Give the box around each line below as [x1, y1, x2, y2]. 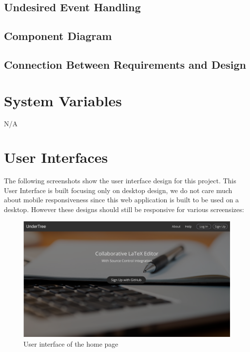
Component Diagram [4, 28, 112, 43]
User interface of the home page [23, 338, 118, 349]
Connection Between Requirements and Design [4, 57, 247, 72]
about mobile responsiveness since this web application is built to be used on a [4, 195, 239, 205]
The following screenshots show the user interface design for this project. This [4, 176, 236, 186]
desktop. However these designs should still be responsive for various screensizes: [4, 204, 244, 214]
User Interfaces [4, 147, 108, 167]
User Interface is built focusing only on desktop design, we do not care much [4, 185, 232, 195]
